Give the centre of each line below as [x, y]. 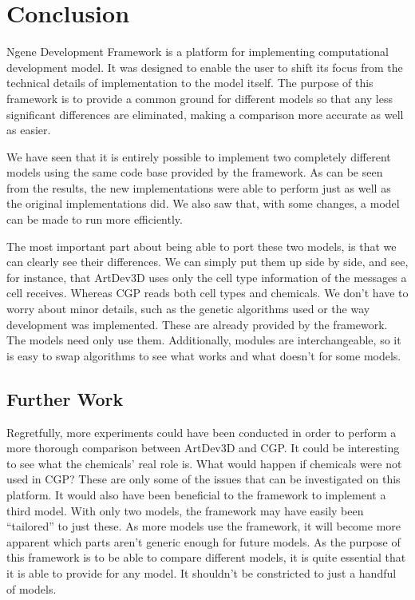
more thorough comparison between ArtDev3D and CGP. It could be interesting [203, 448]
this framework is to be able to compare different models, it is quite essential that [206, 557]
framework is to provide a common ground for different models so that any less [200, 98]
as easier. [29, 130]
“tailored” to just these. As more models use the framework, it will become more [204, 526]
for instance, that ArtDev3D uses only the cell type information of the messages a [207, 277]
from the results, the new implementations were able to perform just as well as [199, 187]
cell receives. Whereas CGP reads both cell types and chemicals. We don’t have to [207, 293]
